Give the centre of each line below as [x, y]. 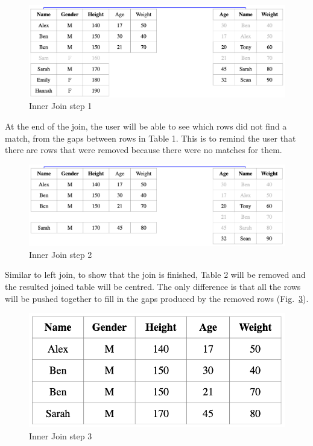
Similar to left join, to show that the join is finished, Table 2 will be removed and [155, 275]
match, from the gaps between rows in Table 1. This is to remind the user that [150, 138]
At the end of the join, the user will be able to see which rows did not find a [146, 126]
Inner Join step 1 [61, 106]
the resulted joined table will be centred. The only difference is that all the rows [153, 286]
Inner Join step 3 [61, 435]
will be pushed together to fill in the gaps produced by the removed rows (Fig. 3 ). [157, 298]
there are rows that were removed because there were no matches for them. [144, 150]
